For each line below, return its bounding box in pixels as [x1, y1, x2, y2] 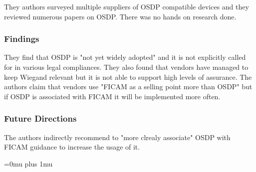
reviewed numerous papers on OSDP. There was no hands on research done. [4, 11, 237, 21]
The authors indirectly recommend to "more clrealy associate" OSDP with [4, 132, 231, 142]
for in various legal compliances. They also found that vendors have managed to [4, 62, 249, 72]
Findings [4, 32, 39, 45]
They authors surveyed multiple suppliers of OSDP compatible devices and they [4, 1, 249, 11]
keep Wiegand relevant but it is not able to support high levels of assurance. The [4, 71, 252, 82]
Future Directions [4, 112, 77, 125]
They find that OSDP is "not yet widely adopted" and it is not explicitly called [4, 52, 246, 62]
